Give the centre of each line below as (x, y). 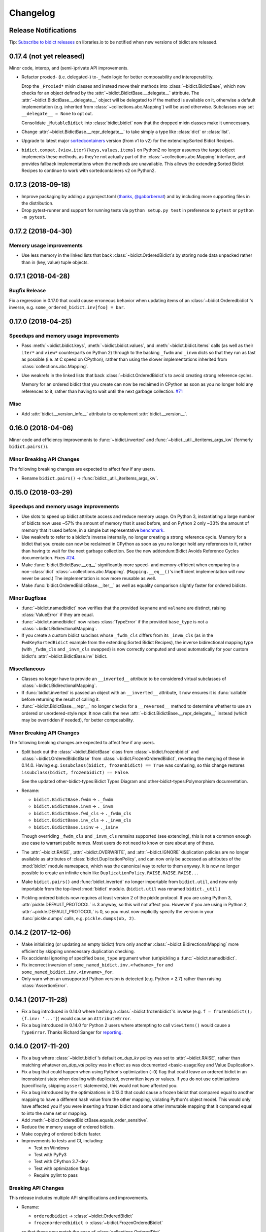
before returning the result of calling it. (61, 699)
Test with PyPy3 (50, 1154)
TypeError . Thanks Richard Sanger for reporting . (72, 1032)
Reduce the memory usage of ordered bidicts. (68, 1127)
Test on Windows (51, 1148)
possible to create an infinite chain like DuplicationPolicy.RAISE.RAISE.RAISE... (110, 873)
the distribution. (37, 203)
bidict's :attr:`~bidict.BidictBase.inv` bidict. (65, 656)
